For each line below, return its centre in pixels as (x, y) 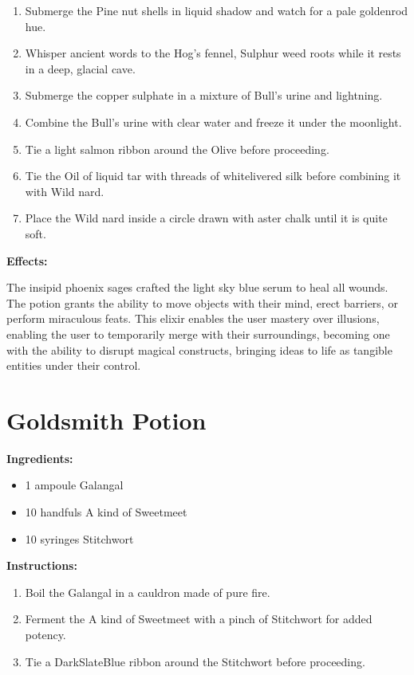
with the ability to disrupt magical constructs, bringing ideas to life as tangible (199, 349)
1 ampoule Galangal (74, 485)
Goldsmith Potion (106, 420)
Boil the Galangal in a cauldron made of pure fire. (148, 592)
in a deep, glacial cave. (80, 68)
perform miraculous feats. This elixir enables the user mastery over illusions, (193, 318)
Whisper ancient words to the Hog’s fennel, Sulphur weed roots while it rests (213, 53)
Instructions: (42, 565)
